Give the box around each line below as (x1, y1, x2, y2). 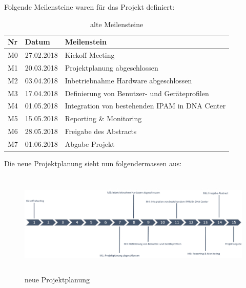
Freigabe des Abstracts (65, 126, 137, 137)
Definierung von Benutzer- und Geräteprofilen (65, 87, 209, 98)
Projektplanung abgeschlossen (65, 62, 158, 73)
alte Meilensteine (90, 18, 143, 29)
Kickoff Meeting (65, 50, 115, 60)
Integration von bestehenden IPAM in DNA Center (65, 100, 226, 111)
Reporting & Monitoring (65, 113, 142, 124)
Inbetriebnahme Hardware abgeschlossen (65, 75, 192, 85)
